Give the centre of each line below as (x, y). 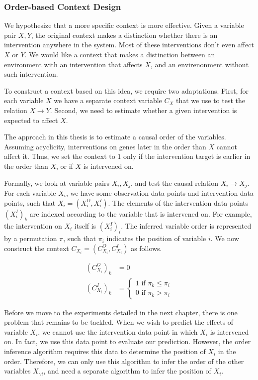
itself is (85, 226)
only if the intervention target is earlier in (187, 156)
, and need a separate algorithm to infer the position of (127, 371)
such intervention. (31, 74)
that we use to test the (211, 100)
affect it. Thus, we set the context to (60, 156)
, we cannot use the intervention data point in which (118, 331)
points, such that (30, 202)
